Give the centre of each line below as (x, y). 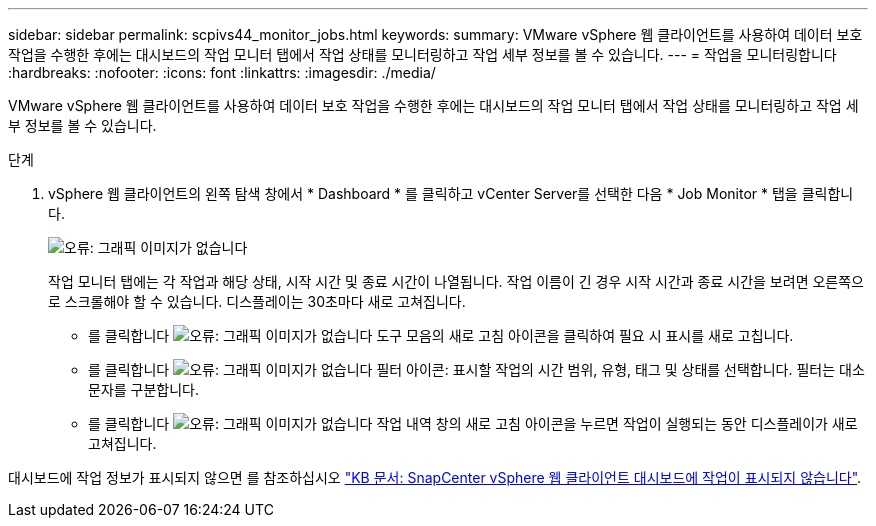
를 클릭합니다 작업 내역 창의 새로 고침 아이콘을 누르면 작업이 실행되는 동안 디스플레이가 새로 (473, 423)
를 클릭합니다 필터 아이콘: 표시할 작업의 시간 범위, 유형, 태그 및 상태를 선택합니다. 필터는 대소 (476, 369)
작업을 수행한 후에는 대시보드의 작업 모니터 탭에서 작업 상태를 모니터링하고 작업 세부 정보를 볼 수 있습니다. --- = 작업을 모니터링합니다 (422, 54)
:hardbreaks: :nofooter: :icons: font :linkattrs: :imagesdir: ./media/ (222, 72)
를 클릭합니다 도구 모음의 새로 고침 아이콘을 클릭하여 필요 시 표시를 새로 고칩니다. (441, 335)
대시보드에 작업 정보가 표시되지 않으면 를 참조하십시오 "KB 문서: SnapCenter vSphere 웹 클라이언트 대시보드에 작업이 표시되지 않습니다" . (435, 477)
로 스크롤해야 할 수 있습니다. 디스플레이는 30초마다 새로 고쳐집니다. (257, 301)
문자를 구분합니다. (144, 389)
